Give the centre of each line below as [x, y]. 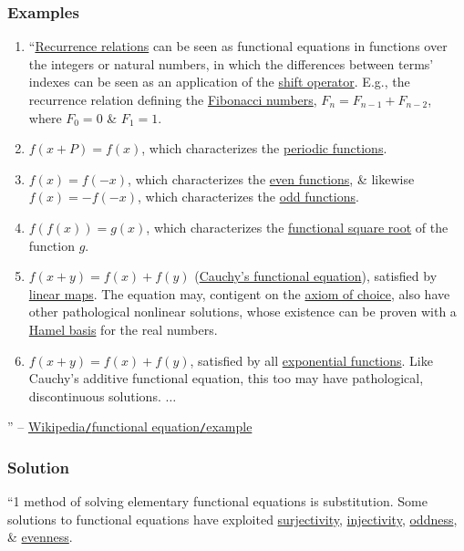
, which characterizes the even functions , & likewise [271, 178]
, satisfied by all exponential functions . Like [311, 360]
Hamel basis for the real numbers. [123, 329]
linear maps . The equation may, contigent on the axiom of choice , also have [239, 293]
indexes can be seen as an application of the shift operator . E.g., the [219, 82]
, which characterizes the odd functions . [248, 197]
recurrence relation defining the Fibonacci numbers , [173, 99]
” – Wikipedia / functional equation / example [130, 426]
